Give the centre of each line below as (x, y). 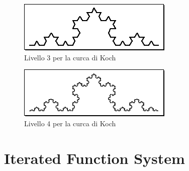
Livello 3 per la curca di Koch (70, 57)
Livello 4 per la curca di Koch (70, 123)
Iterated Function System (94, 158)
